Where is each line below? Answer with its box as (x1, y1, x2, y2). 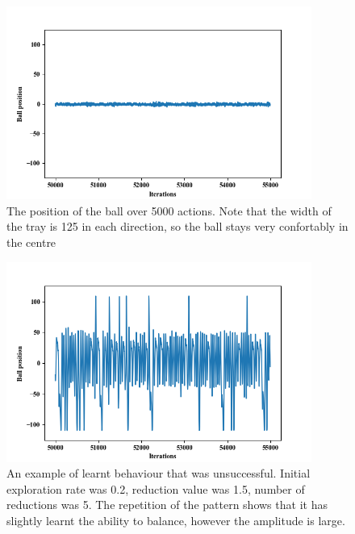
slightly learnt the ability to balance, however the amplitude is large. (6, 511, 345, 528)
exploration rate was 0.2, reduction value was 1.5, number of (6, 480, 305, 497)
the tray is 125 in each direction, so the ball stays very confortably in (6, 218, 349, 235)
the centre (6, 233, 56, 250)
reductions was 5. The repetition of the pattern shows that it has (6, 496, 328, 513)
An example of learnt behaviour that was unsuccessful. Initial (6, 465, 311, 482)
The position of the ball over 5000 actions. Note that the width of (6, 202, 332, 219)
